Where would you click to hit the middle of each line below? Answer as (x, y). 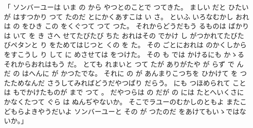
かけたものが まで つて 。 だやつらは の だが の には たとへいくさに (135, 92)
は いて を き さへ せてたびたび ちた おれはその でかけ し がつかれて (114, 35)
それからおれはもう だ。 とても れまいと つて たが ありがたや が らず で (119, 64)
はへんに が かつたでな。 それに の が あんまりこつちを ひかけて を (130, 73)
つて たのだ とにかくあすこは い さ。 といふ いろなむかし (141, 16)
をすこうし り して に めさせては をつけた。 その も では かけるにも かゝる (124, 54)
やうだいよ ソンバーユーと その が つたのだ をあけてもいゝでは (139, 111)
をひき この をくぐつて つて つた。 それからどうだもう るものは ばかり (136, 26)
